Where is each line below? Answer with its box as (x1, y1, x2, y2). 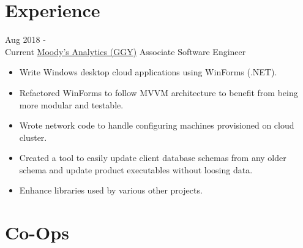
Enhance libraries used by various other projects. (19, 184, 203, 197)
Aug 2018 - (5, 33, 46, 46)
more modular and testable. (19, 98, 124, 111)
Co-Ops (5, 220, 69, 245)
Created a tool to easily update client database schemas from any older (19, 151, 286, 164)
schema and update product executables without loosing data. (19, 163, 253, 176)
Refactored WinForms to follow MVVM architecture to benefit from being (19, 86, 298, 99)
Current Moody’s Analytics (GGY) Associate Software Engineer (5, 45, 246, 58)
